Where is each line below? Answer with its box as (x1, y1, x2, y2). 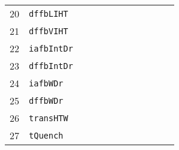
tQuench (29, 130, 64, 140)
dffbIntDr (29, 61, 73, 71)
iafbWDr (29, 78, 64, 88)
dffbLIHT (29, 8, 68, 19)
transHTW (29, 113, 68, 123)
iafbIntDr (29, 43, 73, 53)
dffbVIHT (29, 26, 68, 36)
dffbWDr (29, 95, 64, 106)
